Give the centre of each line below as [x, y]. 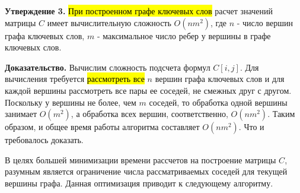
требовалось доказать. [44, 140]
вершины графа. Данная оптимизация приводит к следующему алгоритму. [139, 183]
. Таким [281, 114]
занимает [21, 114]
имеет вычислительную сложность [109, 22]
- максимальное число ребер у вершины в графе [184, 35]
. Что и [251, 127]
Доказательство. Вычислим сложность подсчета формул [108, 67]
